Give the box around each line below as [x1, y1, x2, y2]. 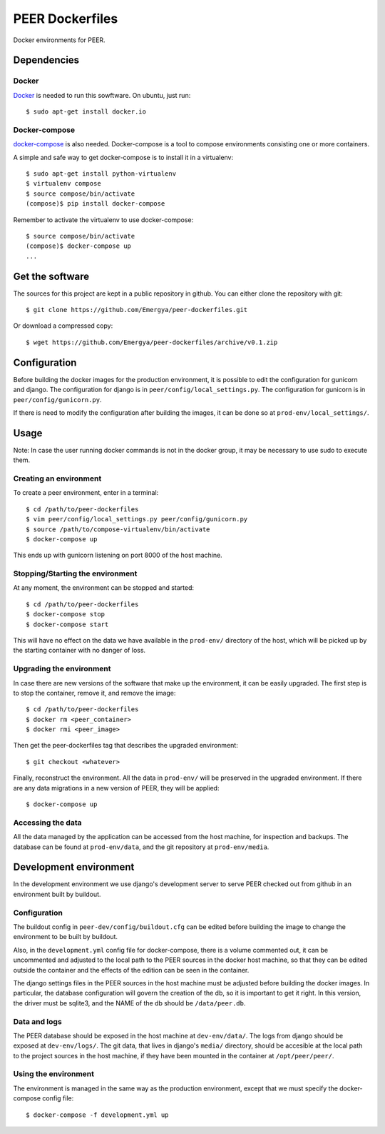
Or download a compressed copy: [13, 321, 113, 330]
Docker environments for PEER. [13, 36, 106, 44]
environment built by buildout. [13, 890, 101, 898]
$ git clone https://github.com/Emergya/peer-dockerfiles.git [26, 306, 248, 314]
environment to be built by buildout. [13, 933, 118, 941]
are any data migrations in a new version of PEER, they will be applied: [13, 783, 220, 792]
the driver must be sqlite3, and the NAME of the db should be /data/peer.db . [13, 998, 246, 1007]
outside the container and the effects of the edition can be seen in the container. [13, 965, 250, 974]
